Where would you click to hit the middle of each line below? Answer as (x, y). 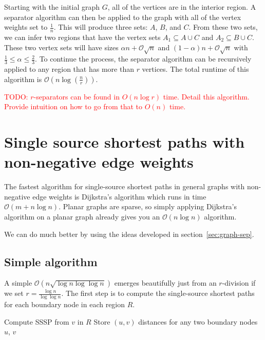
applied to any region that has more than (69, 69)
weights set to (26, 27)
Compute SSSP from (37, 321)
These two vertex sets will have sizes (61, 47)
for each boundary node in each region (65, 304)
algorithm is (23, 79)
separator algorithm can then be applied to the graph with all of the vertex (123, 17)
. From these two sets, (223, 27)
